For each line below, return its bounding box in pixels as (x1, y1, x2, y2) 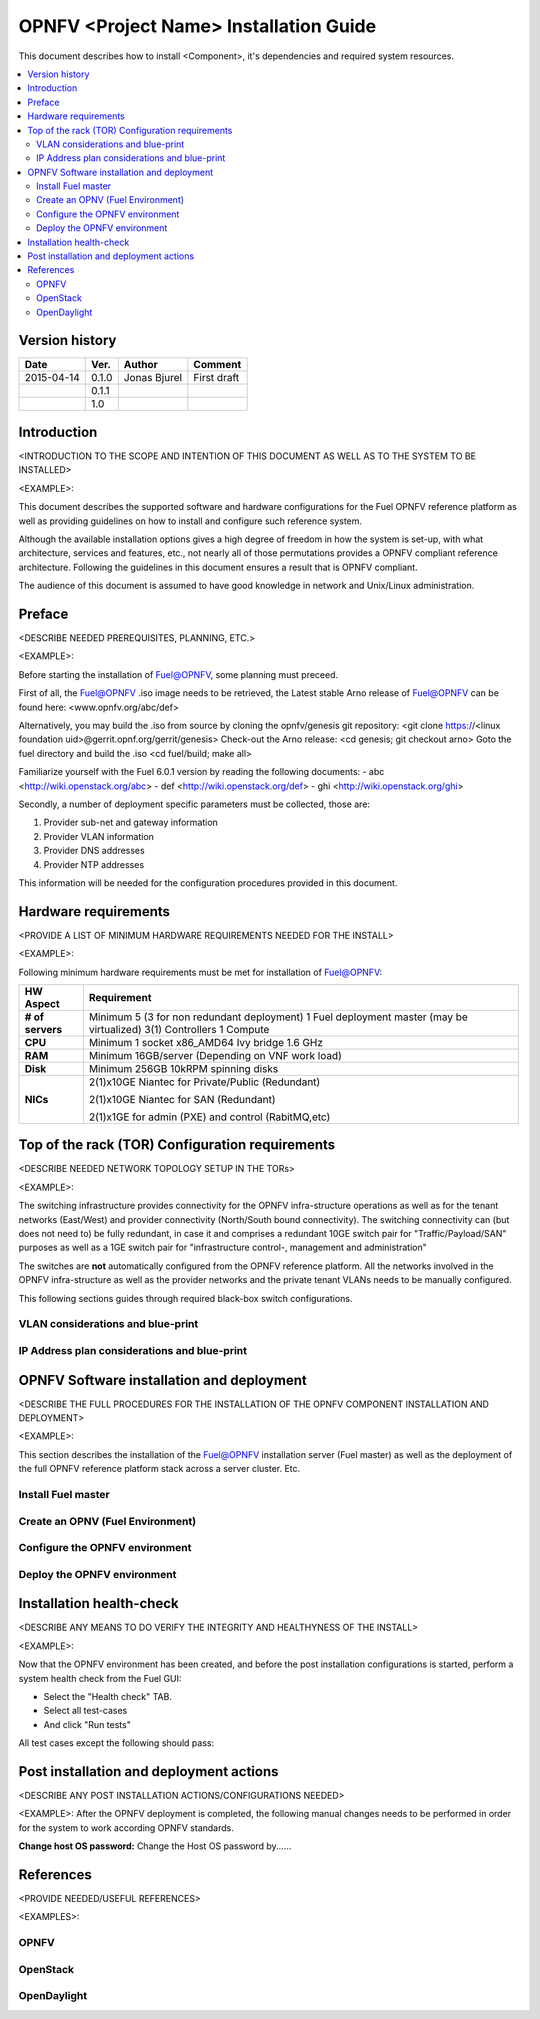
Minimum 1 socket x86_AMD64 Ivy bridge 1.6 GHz (88, 1035, 324, 1049)
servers (24, 1022, 63, 1036)
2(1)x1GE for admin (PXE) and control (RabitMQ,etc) (88, 1110, 331, 1124)
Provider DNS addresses (43, 845, 145, 857)
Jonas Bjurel (123, 371, 183, 385)
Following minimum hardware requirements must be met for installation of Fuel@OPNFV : (18, 966, 383, 978)
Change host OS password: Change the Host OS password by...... (18, 1840, 292, 1852)
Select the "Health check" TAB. (43, 1690, 172, 1702)
